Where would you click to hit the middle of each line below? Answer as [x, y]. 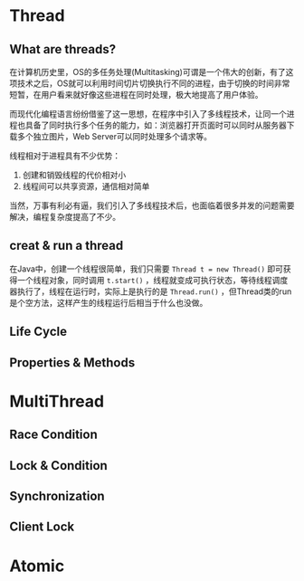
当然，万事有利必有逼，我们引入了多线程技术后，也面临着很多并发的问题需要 [152, 205]
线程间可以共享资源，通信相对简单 [86, 186]
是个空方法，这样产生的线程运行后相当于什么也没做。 [109, 302]
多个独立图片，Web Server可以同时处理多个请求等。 [114, 136]
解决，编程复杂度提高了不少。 [65, 217]
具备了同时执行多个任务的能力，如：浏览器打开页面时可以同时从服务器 [156, 125]
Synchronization [57, 495]
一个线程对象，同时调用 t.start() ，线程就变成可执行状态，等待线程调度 [152, 280]
